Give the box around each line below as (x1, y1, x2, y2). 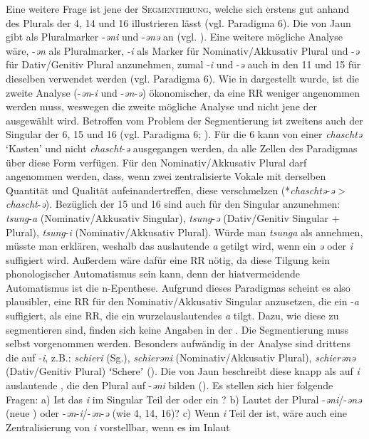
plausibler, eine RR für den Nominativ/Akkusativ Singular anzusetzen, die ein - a (6, 294, 359, 309)
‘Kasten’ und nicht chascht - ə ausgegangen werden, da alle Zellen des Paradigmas (6, 140, 358, 155)
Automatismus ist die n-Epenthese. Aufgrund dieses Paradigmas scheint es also (6, 280, 350, 295)
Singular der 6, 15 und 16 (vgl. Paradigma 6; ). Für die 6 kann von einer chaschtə (6, 127, 363, 142)
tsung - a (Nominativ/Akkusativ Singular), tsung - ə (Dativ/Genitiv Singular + (6, 210, 340, 225)
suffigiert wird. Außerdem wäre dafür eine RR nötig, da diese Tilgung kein (6, 252, 330, 267)
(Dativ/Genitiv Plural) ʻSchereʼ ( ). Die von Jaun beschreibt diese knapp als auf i (6, 364, 360, 379)
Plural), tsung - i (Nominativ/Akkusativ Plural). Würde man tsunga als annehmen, (6, 224, 363, 239)
